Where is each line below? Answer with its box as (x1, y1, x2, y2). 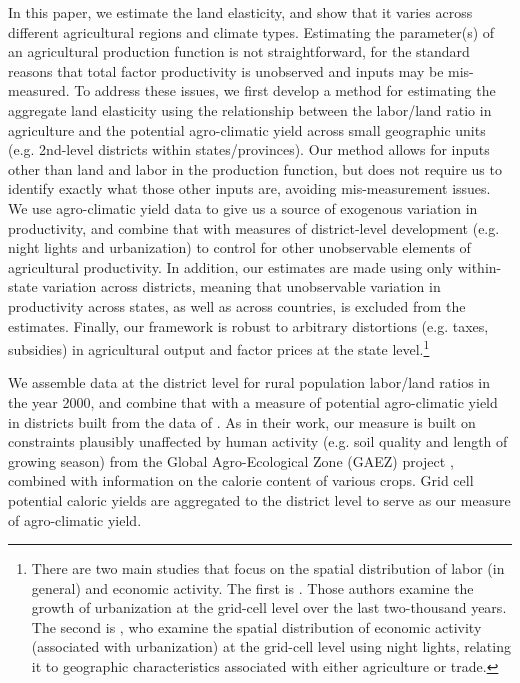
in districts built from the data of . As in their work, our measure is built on (8, 411, 476, 432)
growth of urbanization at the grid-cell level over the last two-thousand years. (31, 597, 507, 618)
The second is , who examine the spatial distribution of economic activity (31, 616, 482, 637)
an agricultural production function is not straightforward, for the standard (8, 41, 470, 62)
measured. (8, 80, 70, 101)
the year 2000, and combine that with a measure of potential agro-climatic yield (8, 391, 498, 412)
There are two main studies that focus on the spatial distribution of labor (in (31, 558, 505, 579)
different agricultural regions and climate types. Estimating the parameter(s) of (8, 21, 495, 42)
